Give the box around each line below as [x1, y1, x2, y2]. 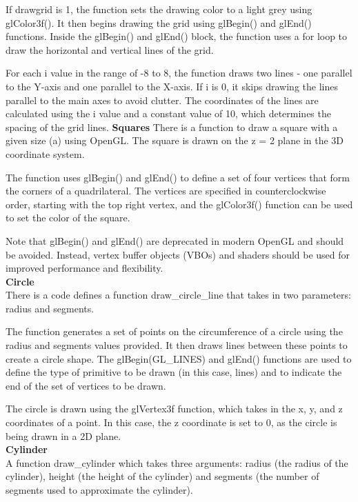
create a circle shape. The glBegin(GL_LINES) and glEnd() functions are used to [6, 351, 352, 365]
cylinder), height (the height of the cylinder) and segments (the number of [6, 469, 319, 483]
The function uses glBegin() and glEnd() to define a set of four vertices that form [6, 170, 350, 184]
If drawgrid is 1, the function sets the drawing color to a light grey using [6, 2, 312, 16]
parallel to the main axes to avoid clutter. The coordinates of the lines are [6, 92, 319, 107]
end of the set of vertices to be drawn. [6, 378, 166, 392]
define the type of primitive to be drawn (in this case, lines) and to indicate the [6, 365, 342, 379]
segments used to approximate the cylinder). [6, 483, 193, 496]
